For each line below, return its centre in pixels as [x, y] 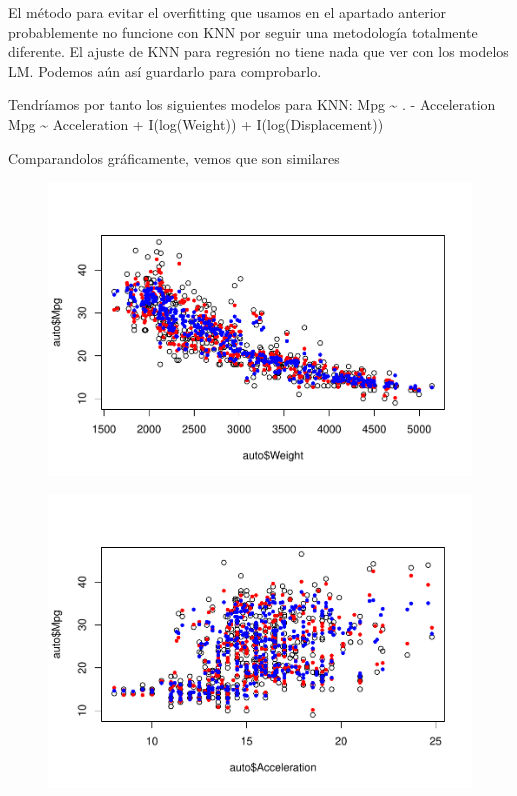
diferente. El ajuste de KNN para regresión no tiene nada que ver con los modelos [258, 51]
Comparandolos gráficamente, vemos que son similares [174, 157]
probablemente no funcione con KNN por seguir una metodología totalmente [243, 31]
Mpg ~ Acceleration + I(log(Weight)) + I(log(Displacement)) [196, 123]
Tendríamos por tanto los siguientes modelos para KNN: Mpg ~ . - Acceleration [252, 104]
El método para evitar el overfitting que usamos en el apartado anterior [227, 12]
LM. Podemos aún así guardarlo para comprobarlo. [165, 70]
